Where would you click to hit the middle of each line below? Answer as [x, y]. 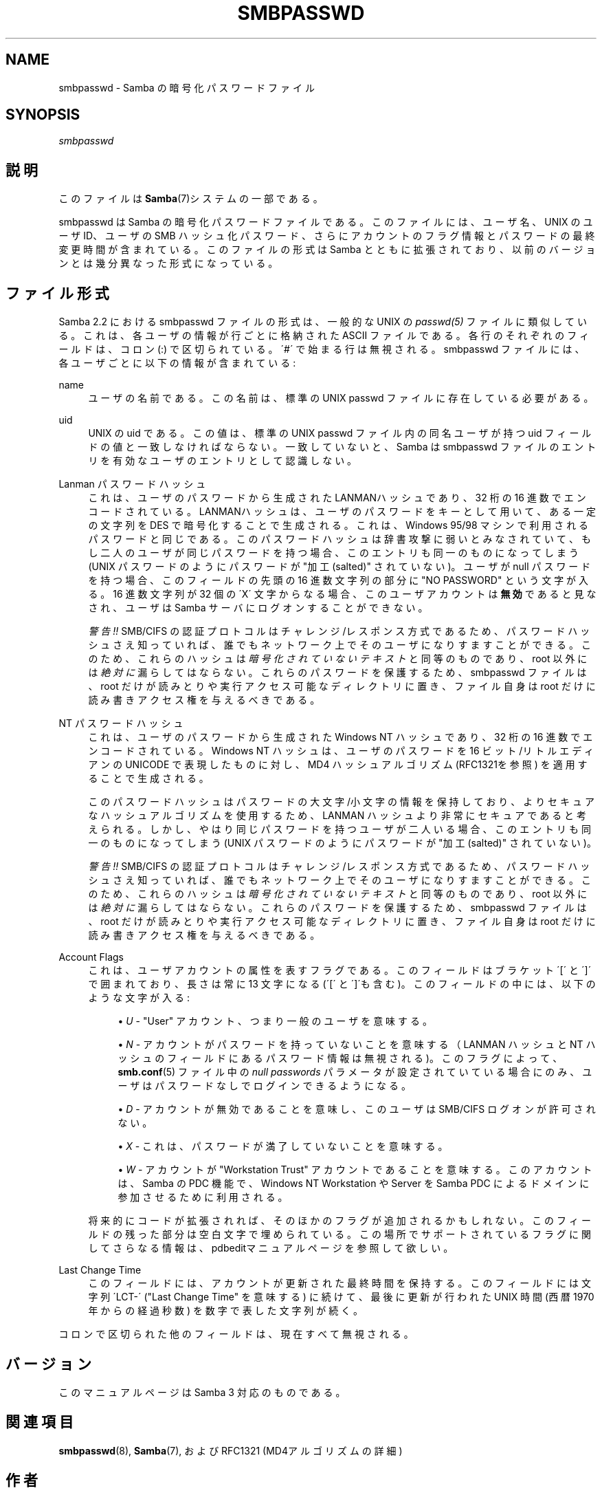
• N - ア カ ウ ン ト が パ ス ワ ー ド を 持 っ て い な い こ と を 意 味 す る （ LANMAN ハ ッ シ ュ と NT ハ [357, 1045]
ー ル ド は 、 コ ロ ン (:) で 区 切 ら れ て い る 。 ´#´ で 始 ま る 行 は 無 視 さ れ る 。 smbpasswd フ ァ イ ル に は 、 [322, 349]
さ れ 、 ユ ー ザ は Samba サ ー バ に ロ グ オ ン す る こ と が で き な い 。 [258, 608]
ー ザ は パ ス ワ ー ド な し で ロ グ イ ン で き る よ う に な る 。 [264, 1086]
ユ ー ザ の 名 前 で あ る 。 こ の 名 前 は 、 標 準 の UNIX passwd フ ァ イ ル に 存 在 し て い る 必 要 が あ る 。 [341, 398]
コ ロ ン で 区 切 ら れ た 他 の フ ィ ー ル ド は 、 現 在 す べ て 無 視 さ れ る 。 [236, 1334]
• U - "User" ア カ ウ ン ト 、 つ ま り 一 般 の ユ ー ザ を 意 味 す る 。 [275, 1021]
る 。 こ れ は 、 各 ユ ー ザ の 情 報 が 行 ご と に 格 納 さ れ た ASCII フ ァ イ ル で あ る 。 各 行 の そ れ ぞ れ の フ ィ [324, 336]
